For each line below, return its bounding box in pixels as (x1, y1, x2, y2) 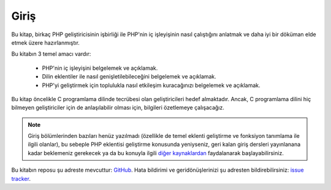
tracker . (11, 175, 31, 182)
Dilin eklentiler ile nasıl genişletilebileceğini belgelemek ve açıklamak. (42, 73, 217, 80)
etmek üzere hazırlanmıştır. (11, 39, 80, 46)
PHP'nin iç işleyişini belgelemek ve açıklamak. (42, 64, 158, 72)
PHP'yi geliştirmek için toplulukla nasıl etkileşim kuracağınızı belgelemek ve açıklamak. (42, 82, 261, 89)
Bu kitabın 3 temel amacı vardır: (11, 50, 91, 58)
